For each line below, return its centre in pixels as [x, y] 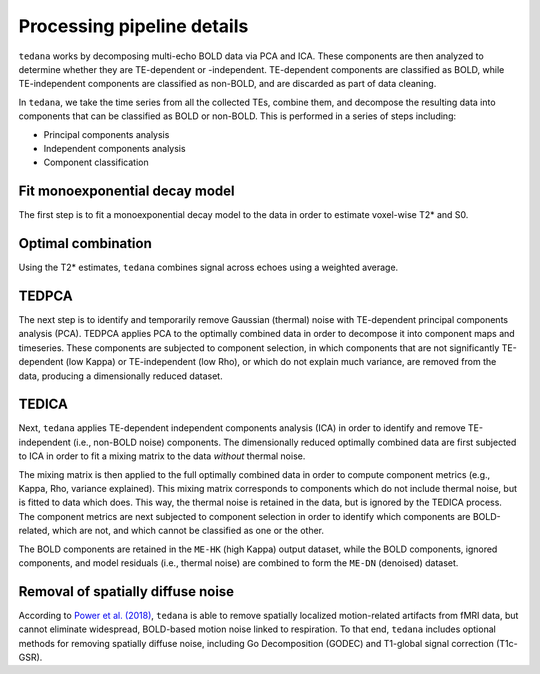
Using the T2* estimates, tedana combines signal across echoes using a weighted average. [208, 267]
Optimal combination [85, 243]
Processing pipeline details [133, 26]
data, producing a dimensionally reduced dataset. [121, 376]
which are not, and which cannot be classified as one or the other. [188, 531]
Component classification [96, 162]
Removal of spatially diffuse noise [126, 591]
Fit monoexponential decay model [126, 191]
